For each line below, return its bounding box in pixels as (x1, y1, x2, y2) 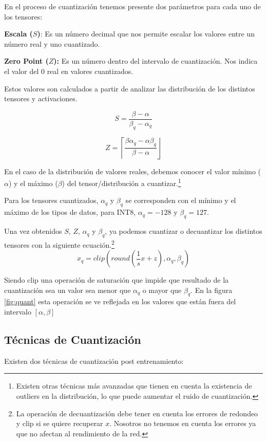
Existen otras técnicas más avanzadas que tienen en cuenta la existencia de (16, 380, 252, 391)
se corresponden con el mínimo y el (125, 195, 236, 206)
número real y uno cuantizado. (4, 38, 100, 49)
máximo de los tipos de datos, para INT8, (4, 207, 136, 217)
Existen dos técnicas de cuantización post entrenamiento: (4, 355, 184, 366)
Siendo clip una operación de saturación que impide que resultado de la (4, 274, 229, 285)
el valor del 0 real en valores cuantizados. (4, 65, 133, 76)
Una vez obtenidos (4, 226, 62, 236)
